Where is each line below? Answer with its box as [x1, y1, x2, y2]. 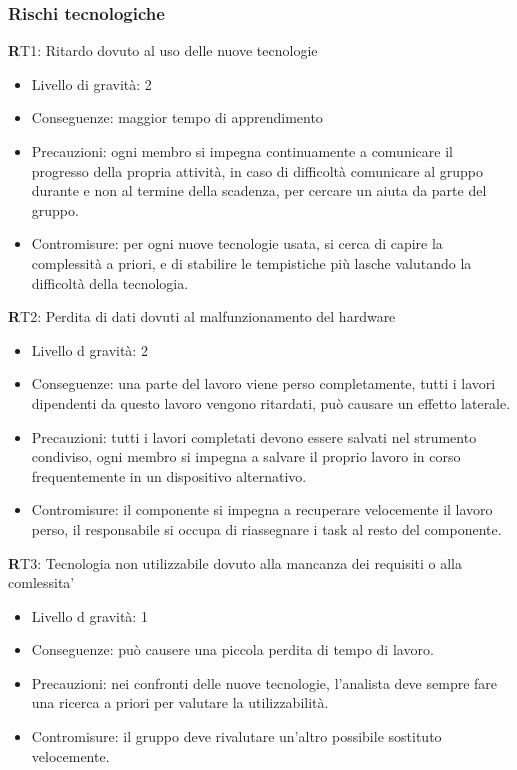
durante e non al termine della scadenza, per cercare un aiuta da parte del [31, 180, 487, 201]
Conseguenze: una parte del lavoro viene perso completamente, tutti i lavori [31, 373, 496, 394]
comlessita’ [8, 572, 75, 593]
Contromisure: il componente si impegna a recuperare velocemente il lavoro [31, 499, 493, 520]
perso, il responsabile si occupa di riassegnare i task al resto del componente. [31, 518, 502, 539]
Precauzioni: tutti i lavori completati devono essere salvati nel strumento [31, 426, 477, 447]
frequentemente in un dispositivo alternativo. [31, 465, 307, 486]
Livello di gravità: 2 [31, 73, 152, 94]
